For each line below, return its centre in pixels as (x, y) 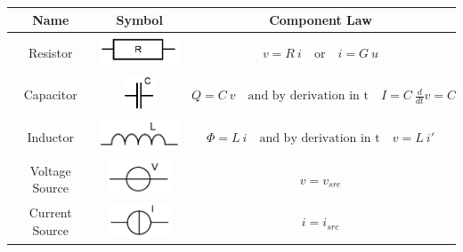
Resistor (51, 52)
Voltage (50, 170)
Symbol (139, 19)
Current (50, 213)
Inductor (51, 136)
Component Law (321, 19)
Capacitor (50, 94)
